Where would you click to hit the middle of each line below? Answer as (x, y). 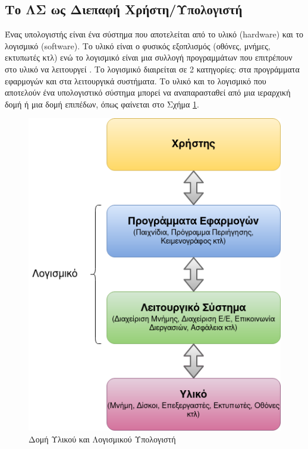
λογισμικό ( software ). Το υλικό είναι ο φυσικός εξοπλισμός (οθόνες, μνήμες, (138, 45)
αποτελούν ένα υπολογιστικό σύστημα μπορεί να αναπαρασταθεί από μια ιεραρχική (148, 92)
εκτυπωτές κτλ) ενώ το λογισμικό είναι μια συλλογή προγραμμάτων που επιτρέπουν (149, 57)
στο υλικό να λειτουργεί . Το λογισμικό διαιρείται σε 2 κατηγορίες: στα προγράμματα (152, 69)
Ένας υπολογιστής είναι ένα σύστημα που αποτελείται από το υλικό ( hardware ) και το (154, 34)
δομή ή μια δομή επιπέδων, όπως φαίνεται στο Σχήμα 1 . (102, 104)
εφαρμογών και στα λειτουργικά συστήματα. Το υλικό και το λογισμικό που (136, 80)
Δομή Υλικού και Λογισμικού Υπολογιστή (102, 439)
